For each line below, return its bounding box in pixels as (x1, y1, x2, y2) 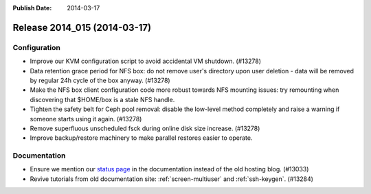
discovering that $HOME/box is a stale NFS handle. (30, 95, 175, 104)
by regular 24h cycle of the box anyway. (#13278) (30, 76, 171, 84)
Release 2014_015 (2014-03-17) (12, 21, 151, 34)
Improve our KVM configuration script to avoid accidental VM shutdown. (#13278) (30, 57, 261, 65)
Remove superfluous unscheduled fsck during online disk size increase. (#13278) (30, 124, 260, 132)
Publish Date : (12, 4, 52, 12)
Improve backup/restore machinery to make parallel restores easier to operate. (30, 134, 253, 142)
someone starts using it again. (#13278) (30, 114, 142, 123)
